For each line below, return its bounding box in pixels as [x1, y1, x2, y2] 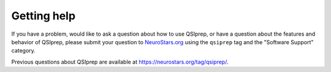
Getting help [11, 9, 76, 22]
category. [11, 47, 36, 54]
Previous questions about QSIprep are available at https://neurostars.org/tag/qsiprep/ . [11, 58, 229, 65]
